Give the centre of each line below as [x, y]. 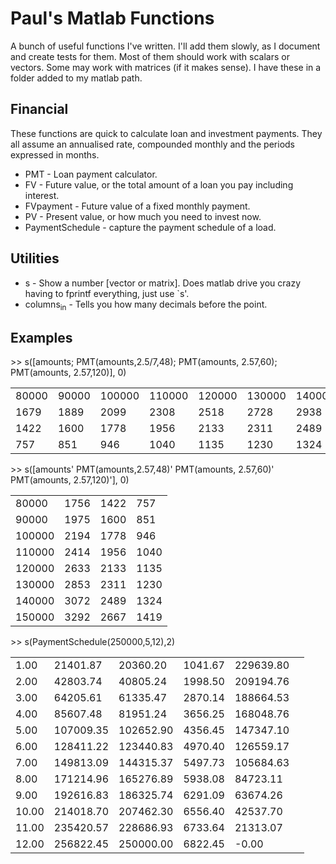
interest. [42, 195]
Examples [41, 337]
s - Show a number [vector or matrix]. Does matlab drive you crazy [163, 283]
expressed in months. [55, 154]
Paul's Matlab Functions [112, 18]
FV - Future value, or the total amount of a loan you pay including [159, 184]
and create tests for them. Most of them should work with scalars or [150, 56]
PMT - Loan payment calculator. [91, 174]
